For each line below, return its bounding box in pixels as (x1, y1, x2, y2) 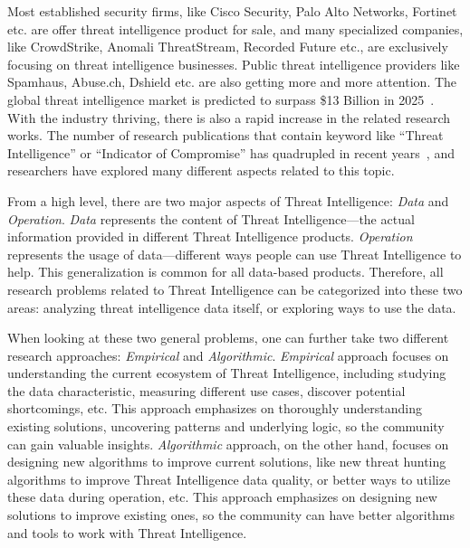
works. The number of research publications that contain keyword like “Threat (7, 126, 444, 145)
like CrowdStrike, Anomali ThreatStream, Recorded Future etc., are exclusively (7, 37, 448, 56)
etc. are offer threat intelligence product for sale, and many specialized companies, (7, 19, 464, 38)
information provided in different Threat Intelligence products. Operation (7, 227, 413, 246)
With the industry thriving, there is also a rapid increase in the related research (7, 108, 451, 127)
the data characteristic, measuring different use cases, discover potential (7, 381, 406, 400)
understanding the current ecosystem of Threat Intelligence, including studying (7, 364, 446, 383)
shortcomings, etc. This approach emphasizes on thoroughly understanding (7, 399, 422, 418)
